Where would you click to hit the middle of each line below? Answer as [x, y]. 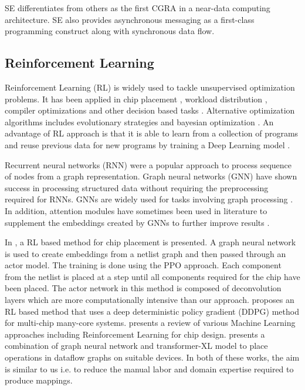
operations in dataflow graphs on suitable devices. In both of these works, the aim [152, 357]
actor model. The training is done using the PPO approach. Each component [143, 265]
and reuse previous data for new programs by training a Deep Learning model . [148, 144]
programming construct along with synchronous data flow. [110, 31]
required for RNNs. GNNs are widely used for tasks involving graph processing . [149, 199]
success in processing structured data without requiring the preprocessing [137, 187]
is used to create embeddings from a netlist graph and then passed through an [145, 253]
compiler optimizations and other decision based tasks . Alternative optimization [150, 110]
